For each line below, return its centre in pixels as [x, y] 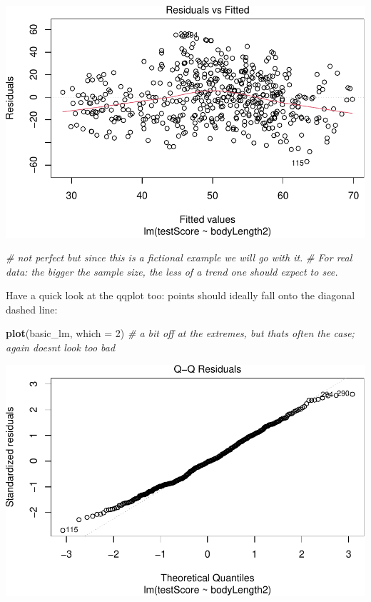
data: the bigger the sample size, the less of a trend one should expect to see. [172, 271]
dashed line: [32, 309]
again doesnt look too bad [61, 347]
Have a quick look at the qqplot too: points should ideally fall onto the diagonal [181, 295]
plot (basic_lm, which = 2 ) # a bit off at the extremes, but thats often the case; [180, 333]
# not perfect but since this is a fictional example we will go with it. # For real [179, 257]
